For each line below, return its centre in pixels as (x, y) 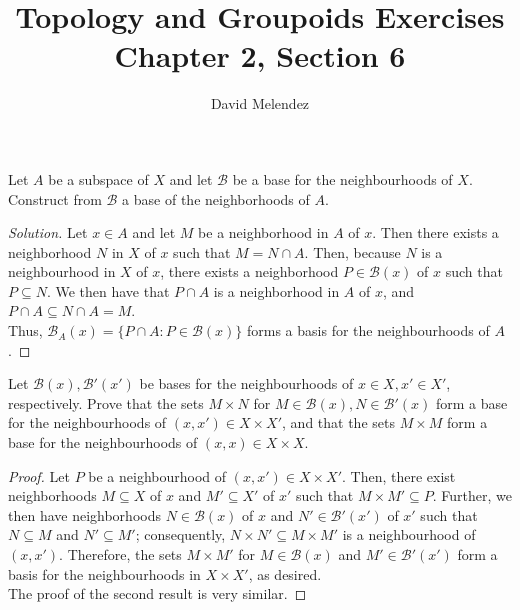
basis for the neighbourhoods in (104, 573)
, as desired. (285, 573)
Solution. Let (48, 232)
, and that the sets (338, 422)
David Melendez (260, 103)
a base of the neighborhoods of (216, 198)
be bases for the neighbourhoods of (246, 383)
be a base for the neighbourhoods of (342, 178)
